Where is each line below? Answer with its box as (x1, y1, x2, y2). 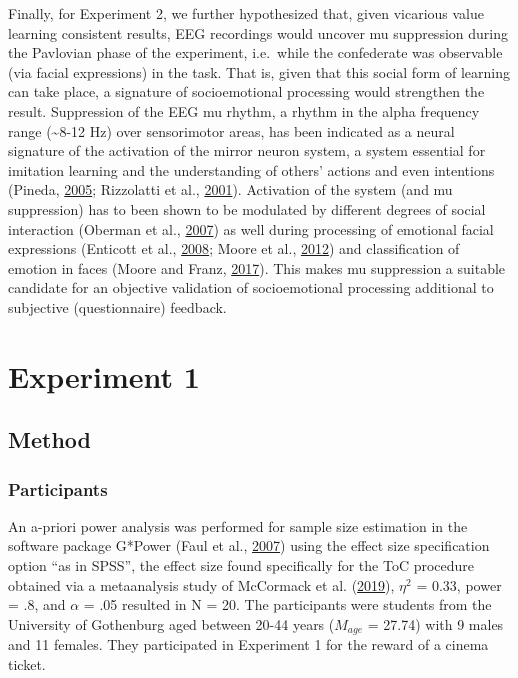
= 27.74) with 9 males (367, 613, 504, 634)
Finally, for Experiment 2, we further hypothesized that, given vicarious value (8, 3, 485, 23)
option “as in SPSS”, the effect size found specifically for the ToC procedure (8, 555, 475, 576)
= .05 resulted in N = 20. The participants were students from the (83, 594, 492, 615)
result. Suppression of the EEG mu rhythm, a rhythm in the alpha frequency (8, 100, 480, 121)
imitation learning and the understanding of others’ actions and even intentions (8, 159, 495, 180)
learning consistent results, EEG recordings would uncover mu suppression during (8, 22, 508, 43)
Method (8, 424, 91, 455)
